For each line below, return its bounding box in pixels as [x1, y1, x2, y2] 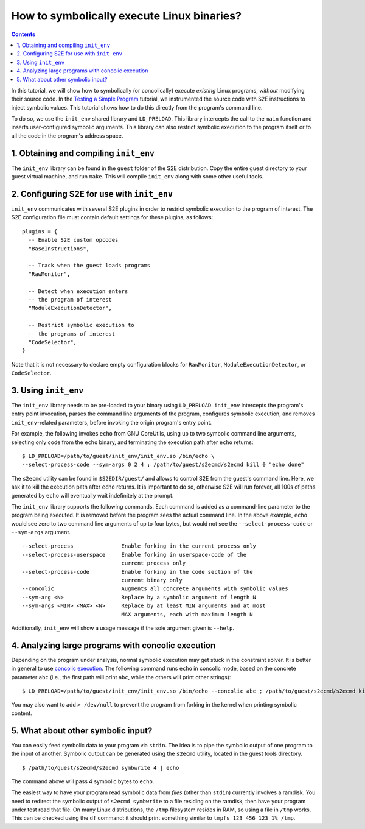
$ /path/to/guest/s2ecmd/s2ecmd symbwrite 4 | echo [22, 764, 179, 771]
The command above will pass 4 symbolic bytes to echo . [11, 777, 155, 785]
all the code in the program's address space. [11, 132, 123, 139]
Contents [11, 30, 36, 38]
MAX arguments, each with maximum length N [121, 611, 253, 618]
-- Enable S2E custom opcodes [28, 236, 119, 244]
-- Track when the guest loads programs [28, 262, 151, 269]
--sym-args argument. [11, 529, 71, 536]
